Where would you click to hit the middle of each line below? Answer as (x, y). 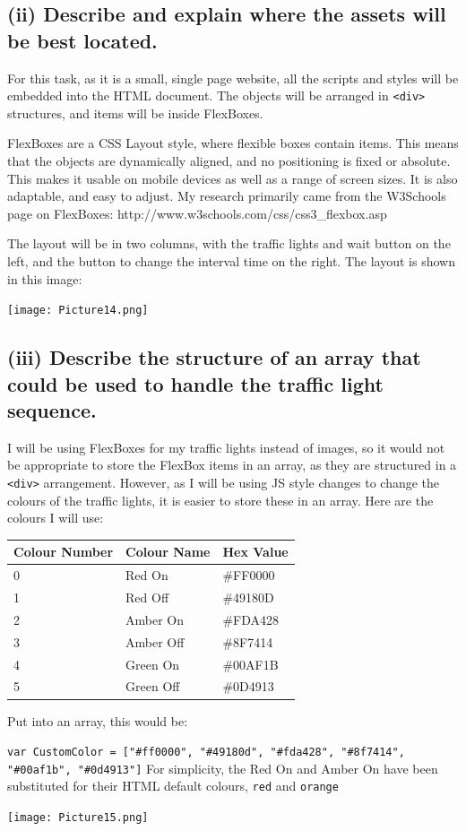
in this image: (45, 278)
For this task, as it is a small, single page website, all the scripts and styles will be (233, 78)
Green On (153, 664)
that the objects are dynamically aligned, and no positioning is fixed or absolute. (229, 161)
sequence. (52, 410)
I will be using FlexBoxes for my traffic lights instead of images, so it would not (226, 447)
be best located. (82, 40)
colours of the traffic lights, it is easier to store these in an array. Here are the (220, 500)
